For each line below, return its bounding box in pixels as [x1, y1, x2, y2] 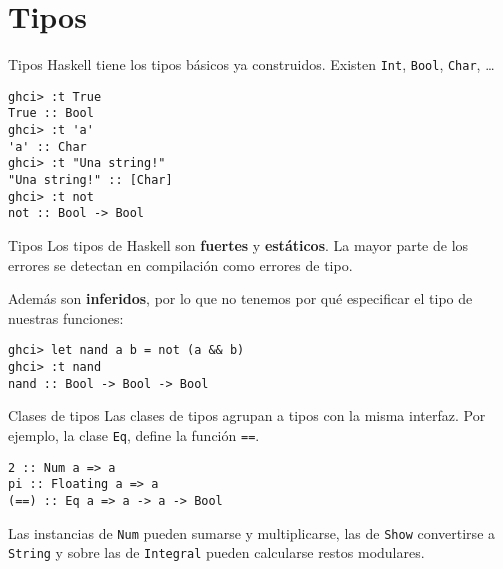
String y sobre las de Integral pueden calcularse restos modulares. [8, 542, 425, 563]
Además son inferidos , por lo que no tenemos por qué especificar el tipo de [8, 288, 473, 309]
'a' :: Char [8, 139, 87, 154]
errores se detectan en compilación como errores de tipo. [8, 254, 353, 275]
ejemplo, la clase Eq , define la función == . [8, 424, 260, 445]
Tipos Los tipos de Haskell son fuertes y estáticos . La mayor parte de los [8, 235, 469, 256]
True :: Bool [8, 106, 94, 121]
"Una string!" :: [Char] [8, 173, 173, 188]
